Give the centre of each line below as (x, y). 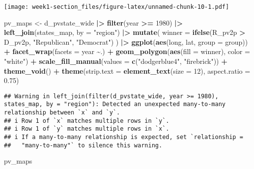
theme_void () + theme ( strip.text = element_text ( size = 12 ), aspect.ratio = (127, 70)
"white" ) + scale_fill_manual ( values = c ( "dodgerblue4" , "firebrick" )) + (116, 61)
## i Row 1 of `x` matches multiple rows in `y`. (87, 121)
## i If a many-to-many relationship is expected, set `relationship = (124, 137)
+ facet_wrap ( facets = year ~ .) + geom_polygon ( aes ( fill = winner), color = (127, 51)
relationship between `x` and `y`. (62, 113)
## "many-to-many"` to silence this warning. (83, 145)
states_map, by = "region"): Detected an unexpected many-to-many (115, 104)
